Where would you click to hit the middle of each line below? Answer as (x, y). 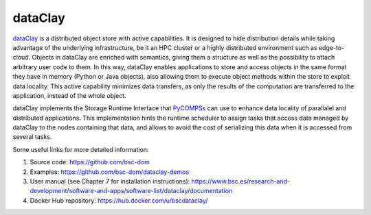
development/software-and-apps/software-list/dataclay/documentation (131, 191)
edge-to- (331, 47)
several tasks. (32, 137)
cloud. (22, 58)
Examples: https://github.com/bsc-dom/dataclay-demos (109, 172)
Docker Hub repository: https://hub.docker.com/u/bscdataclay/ (119, 200)
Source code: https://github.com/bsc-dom (90, 162)
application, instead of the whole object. (69, 95)
